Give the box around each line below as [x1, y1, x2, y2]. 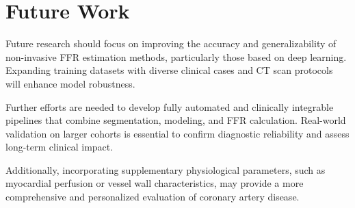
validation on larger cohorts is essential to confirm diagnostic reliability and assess [5, 126, 350, 140]
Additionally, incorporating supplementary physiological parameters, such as [5, 162, 326, 177]
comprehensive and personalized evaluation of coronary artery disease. [5, 190, 300, 204]
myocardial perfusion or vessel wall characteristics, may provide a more [5, 176, 304, 190]
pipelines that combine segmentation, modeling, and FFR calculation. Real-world [5, 113, 346, 127]
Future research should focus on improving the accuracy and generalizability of [5, 36, 337, 51]
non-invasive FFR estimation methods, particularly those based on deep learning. [5, 49, 347, 64]
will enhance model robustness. [5, 76, 135, 90]
